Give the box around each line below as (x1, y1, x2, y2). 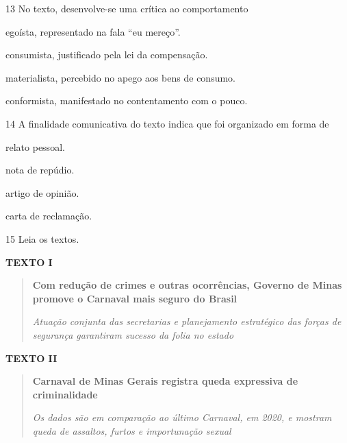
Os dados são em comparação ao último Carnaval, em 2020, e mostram (32, 410, 332, 424)
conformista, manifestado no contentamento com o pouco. (5, 93, 248, 108)
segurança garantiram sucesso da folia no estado (32, 327, 234, 342)
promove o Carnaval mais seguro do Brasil (32, 291, 237, 305)
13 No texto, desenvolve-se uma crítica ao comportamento (5, 1, 248, 15)
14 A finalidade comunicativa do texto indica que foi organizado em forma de (5, 116, 329, 130)
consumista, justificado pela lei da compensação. (5, 47, 208, 62)
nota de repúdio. (5, 163, 75, 177)
